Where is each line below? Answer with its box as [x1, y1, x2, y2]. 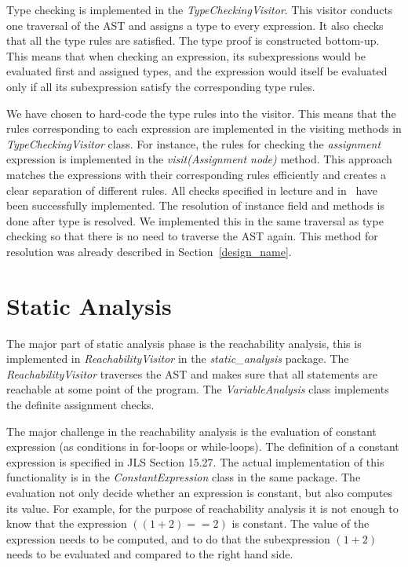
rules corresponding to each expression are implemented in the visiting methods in [6, 120, 402, 137]
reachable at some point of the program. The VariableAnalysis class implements [6, 381, 389, 397]
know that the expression [6, 515, 127, 532]
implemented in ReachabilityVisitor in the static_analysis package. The [6, 350, 349, 367]
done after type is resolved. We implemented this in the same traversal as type [6, 212, 384, 229]
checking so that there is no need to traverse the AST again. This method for [6, 228, 378, 244]
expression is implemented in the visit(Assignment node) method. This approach [6, 151, 392, 167]
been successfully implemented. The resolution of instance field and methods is [6, 197, 385, 214]
